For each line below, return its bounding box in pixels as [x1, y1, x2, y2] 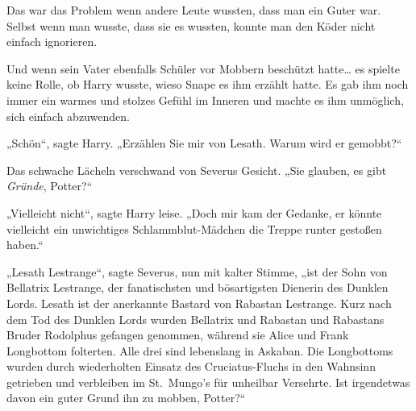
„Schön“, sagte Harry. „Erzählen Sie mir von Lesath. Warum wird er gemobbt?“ [6, 135, 402, 152]
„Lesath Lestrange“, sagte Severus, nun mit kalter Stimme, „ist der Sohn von [6, 263, 388, 280]
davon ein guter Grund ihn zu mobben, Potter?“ [6, 389, 246, 406]
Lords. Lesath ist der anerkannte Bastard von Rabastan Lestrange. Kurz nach [6, 294, 392, 311]
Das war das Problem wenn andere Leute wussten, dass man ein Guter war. [6, 2, 381, 18]
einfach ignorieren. [6, 33, 98, 50]
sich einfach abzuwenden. [6, 107, 130, 124]
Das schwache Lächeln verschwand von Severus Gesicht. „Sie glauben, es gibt [6, 161, 387, 178]
